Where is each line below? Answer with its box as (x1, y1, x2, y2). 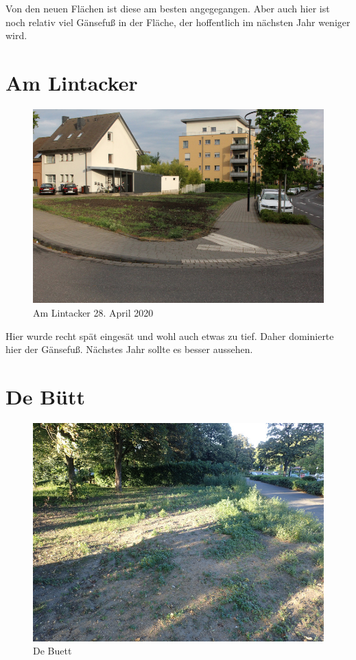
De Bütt (5, 382, 86, 410)
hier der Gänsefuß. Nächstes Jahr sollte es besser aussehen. (5, 342, 253, 356)
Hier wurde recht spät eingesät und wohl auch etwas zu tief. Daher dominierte (5, 328, 334, 343)
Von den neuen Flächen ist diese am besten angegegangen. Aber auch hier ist (5, 1, 330, 15)
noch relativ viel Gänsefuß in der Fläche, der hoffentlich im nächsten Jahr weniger (5, 14, 351, 29)
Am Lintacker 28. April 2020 (33, 305, 154, 319)
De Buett (33, 644, 72, 658)
